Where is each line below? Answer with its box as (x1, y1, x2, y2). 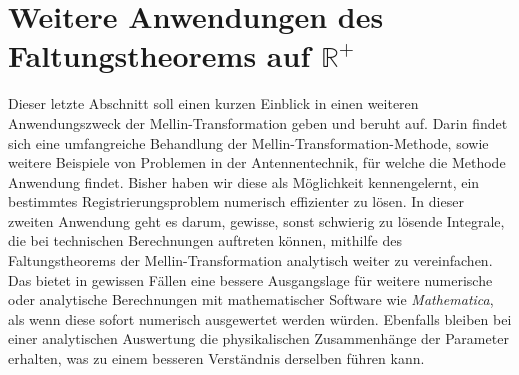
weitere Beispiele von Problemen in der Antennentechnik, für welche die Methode (8, 152, 506, 173)
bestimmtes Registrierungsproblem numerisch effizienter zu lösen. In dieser (8, 191, 464, 212)
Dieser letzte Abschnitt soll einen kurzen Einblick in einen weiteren (8, 93, 419, 114)
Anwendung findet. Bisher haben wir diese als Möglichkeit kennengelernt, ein (8, 171, 480, 192)
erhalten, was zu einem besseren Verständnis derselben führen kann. (8, 348, 425, 369)
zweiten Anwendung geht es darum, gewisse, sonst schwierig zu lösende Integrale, (8, 210, 505, 231)
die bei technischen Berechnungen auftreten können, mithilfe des (8, 230, 402, 251)
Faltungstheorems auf (8, 35, 311, 76)
